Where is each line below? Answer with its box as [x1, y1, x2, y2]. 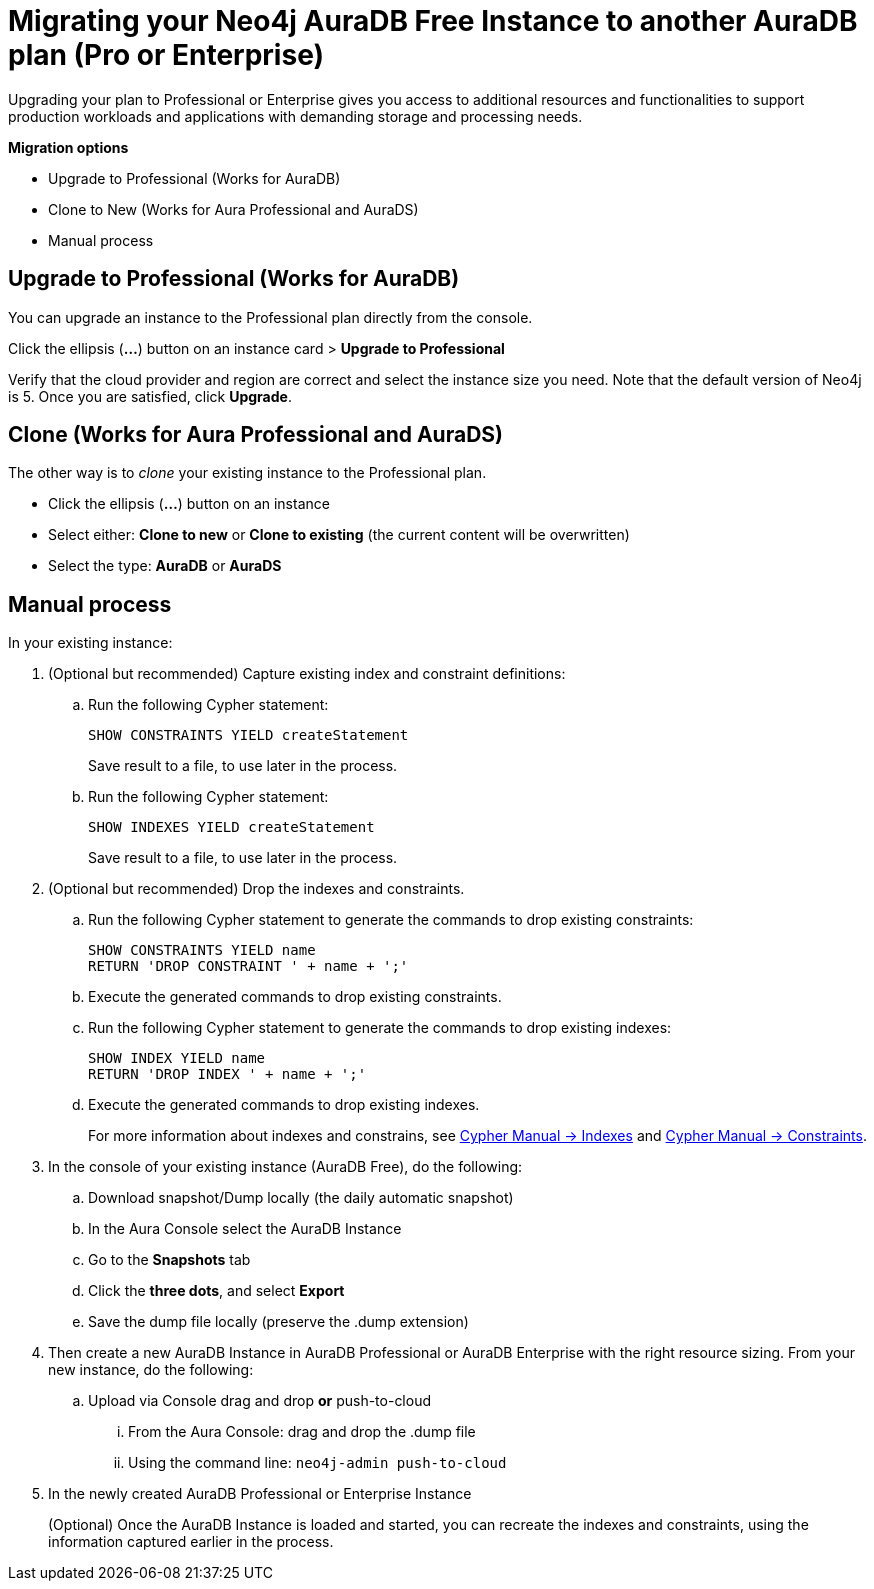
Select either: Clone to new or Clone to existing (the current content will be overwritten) [48, 526, 630, 544]
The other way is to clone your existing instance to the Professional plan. [8, 464, 487, 482]
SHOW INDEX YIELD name [88, 1050, 266, 1067]
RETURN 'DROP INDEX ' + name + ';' [88, 1066, 367, 1083]
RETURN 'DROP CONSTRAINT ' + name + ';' [88, 958, 409, 975]
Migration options [8, 138, 129, 156]
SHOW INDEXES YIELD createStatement [88, 819, 375, 836]
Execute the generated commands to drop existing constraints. [88, 988, 502, 1006]
